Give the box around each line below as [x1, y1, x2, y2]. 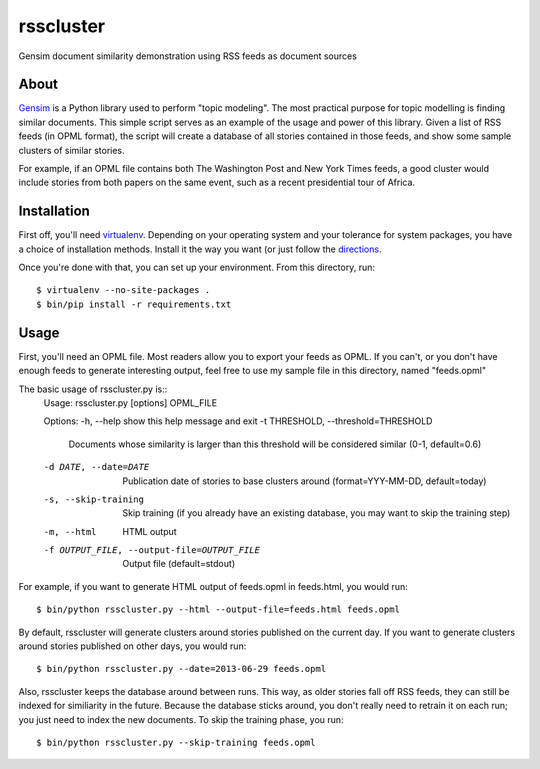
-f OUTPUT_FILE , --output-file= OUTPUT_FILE [43, 545, 260, 556]
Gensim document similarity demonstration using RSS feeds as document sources [18, 50, 357, 62]
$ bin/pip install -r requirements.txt [36, 298, 232, 310]
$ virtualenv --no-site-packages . [36, 285, 211, 296]
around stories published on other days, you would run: [18, 640, 247, 652]
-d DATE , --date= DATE [43, 461, 150, 473]
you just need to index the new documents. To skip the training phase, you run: [18, 713, 344, 725]
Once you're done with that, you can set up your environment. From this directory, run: [18, 261, 375, 274]
